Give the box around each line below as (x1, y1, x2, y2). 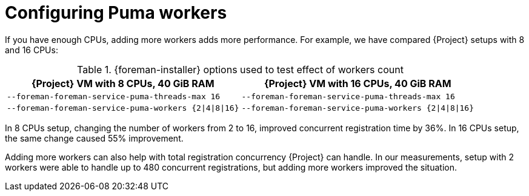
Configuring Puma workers (5, 2, 227, 23)
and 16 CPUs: (5, 44, 58, 55)
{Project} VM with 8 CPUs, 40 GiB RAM (31, 77, 215, 90)
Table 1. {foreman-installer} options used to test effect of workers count (77, 63, 404, 76)
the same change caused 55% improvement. (5, 132, 184, 143)
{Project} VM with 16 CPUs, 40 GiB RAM (264, 77, 451, 90)
